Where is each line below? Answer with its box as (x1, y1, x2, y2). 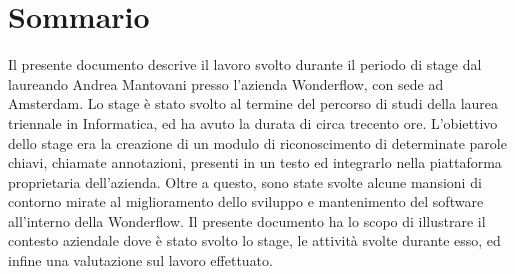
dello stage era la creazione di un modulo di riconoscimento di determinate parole (8, 132, 507, 153)
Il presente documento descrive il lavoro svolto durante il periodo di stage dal (8, 54, 482, 75)
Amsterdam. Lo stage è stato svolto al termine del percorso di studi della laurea (8, 93, 499, 114)
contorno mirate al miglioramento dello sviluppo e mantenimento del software (8, 191, 484, 212)
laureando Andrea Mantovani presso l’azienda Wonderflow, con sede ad (8, 73, 444, 94)
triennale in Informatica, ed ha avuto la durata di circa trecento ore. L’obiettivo (8, 112, 498, 133)
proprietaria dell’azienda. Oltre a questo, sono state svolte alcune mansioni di (8, 171, 482, 192)
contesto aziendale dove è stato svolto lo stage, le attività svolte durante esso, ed (8, 230, 501, 251)
